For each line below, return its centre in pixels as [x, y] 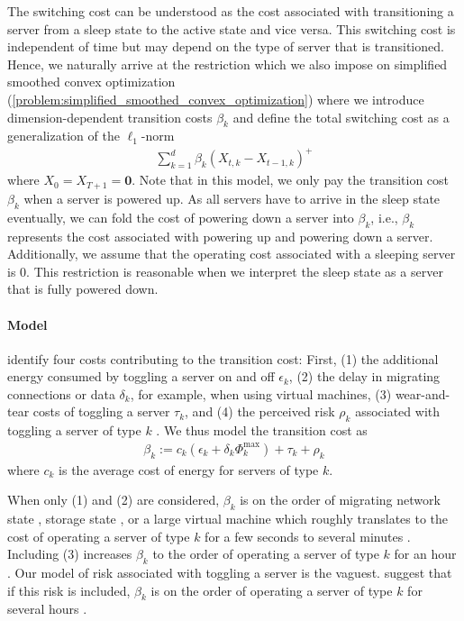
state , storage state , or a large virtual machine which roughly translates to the [228, 519]
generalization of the [64, 136]
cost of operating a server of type [99, 536]
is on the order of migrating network [340, 500]
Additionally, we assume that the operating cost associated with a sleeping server [232, 254]
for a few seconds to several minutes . [308, 536]
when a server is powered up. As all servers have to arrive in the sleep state [232, 198]
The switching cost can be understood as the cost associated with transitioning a [231, 11]
